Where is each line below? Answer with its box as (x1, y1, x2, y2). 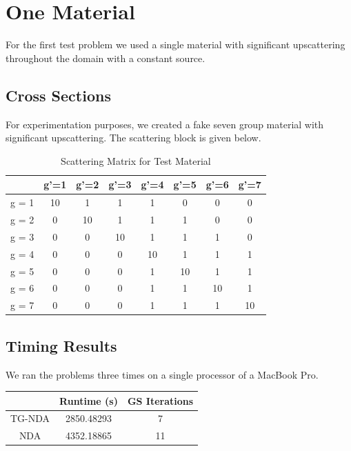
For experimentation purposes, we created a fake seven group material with (6, 117, 324, 131)
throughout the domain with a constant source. (6, 50, 205, 65)
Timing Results (6, 334, 117, 356)
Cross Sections (6, 84, 111, 106)
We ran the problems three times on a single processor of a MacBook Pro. (6, 367, 319, 381)
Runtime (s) (59, 393, 118, 408)
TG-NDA (10, 411, 50, 425)
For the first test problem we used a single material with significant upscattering (6, 37, 345, 52)
